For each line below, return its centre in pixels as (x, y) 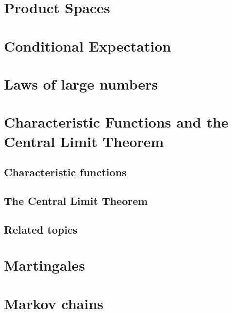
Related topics (41, 229)
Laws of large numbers (81, 83)
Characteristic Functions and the (116, 122)
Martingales (44, 265)
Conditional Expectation (88, 46)
